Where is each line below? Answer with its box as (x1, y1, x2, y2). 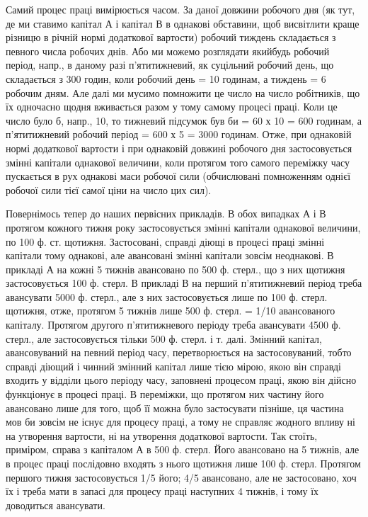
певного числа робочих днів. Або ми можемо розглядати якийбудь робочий (6, 43, 330, 58)
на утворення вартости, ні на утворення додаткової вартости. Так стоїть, (6, 428, 318, 443)
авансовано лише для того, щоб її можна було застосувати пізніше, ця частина (6, 400, 344, 415)
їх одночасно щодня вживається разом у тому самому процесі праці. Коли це (6, 99, 338, 114)
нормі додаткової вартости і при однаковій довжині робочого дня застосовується (6, 140, 352, 155)
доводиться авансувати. (6, 497, 105, 512)
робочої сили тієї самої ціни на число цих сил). (6, 182, 212, 197)
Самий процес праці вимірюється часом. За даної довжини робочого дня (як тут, (6, 2, 355, 16)
